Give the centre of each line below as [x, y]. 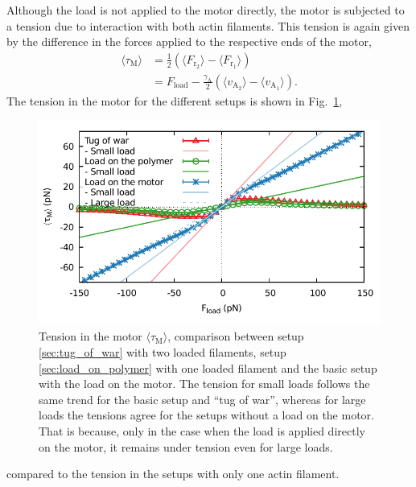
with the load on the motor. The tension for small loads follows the [204, 384]
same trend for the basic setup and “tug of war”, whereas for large [202, 399]
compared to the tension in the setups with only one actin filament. [173, 474]
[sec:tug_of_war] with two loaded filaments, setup [163, 352]
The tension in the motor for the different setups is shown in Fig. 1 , [175, 100]
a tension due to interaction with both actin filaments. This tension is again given [208, 25]
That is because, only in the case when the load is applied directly [202, 430]
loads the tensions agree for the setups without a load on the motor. [206, 415]
